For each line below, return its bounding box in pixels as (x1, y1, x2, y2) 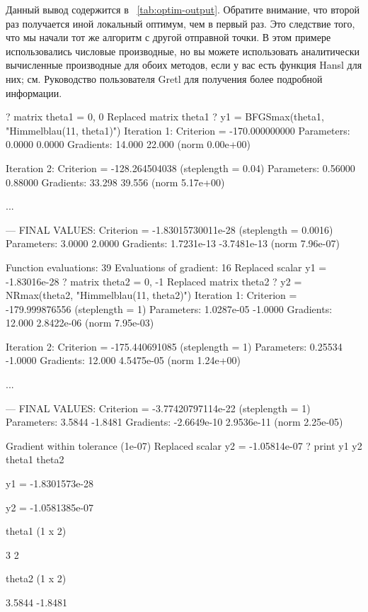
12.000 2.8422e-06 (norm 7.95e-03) (6, 315, 154, 330)
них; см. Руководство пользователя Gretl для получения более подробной (6, 71, 323, 86)
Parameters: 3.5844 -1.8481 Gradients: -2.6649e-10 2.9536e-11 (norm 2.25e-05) (6, 414, 343, 429)
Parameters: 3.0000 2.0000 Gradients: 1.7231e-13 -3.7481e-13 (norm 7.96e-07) (6, 236, 340, 251)
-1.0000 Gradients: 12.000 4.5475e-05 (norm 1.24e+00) (6, 353, 241, 368)
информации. (6, 85, 62, 100)
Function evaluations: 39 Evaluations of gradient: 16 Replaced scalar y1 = (6, 259, 327, 274)
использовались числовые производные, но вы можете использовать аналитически (6, 43, 360, 58)
